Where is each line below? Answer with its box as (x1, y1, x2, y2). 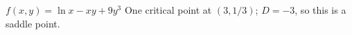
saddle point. (6, 16, 60, 30)
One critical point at (124, 3, 212, 16)
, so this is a (294, 3, 346, 16)
